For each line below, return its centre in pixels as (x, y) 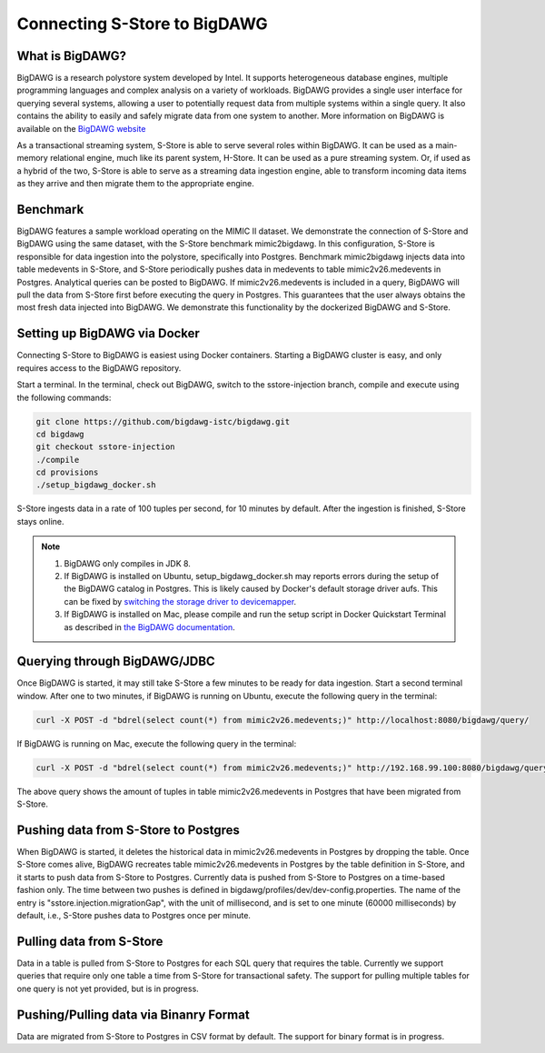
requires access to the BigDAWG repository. (99, 367)
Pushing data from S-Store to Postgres (129, 830)
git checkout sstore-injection (106, 447)
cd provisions (67, 472)
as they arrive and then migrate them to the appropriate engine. (135, 184)
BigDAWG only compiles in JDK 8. (127, 563)
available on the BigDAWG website (81, 128)
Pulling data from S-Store (90, 941)
